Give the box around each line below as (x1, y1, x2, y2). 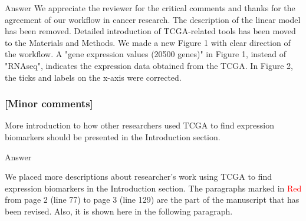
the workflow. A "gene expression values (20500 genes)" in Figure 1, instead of (5, 48, 287, 60)
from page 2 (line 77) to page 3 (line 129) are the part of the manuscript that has (5, 193, 300, 206)
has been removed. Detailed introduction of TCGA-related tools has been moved (5, 25, 296, 37)
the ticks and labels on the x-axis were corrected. (5, 71, 182, 83)
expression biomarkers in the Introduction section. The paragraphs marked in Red (5, 182, 302, 194)
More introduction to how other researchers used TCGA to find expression (5, 119, 274, 131)
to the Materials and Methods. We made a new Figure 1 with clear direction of (5, 36, 291, 48)
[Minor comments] (5, 96, 93, 111)
